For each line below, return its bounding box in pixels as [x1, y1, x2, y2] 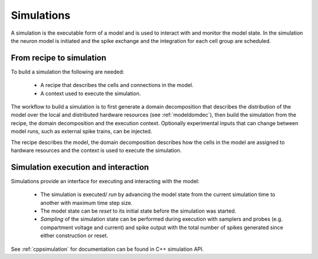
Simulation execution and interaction [11, 162, 150, 172]
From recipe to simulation [11, 53, 107, 63]
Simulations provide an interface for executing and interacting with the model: [11, 177, 200, 184]
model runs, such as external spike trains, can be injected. [11, 128, 153, 135]
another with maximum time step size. [40, 199, 132, 206]
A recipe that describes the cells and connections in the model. [40, 82, 194, 89]
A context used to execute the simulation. [40, 90, 141, 97]
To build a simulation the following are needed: [11, 68, 124, 75]
